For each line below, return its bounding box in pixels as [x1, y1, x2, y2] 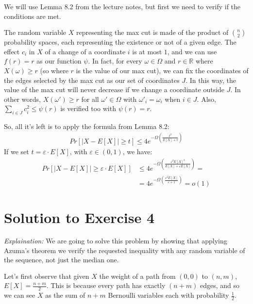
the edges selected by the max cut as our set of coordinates [4, 75, 180, 85]
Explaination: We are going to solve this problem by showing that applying [4, 236, 227, 246]
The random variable [4, 27, 67, 37]
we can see [4, 290, 35, 300]
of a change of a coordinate [45, 46, 126, 56]
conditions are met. [4, 11, 61, 21]
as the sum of [45, 290, 85, 300]
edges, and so [200, 280, 240, 290]
